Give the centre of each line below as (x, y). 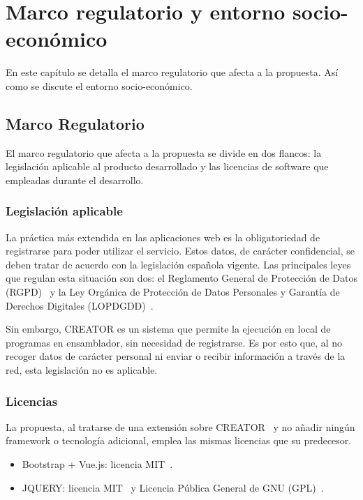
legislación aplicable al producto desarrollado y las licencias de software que (167, 166)
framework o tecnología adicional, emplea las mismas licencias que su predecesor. (179, 440)
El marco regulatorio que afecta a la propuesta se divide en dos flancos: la (164, 152)
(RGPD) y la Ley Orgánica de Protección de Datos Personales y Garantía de (173, 292)
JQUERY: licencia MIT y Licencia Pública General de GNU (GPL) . (173, 487)
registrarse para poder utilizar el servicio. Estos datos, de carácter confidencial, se (180, 251)
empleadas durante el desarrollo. (75, 180)
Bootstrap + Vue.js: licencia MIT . (97, 464)
